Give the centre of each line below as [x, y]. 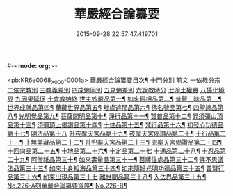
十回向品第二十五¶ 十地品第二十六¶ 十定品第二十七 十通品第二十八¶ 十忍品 [114, 151]
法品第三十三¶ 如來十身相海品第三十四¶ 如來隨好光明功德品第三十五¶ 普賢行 [116, 168]
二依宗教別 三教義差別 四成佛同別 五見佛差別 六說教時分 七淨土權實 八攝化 [113, 90]
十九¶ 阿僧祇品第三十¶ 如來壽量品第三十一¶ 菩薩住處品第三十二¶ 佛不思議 [118, 159]
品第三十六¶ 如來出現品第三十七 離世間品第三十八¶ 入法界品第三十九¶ [107, 177]
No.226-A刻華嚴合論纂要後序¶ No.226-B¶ [67, 186]
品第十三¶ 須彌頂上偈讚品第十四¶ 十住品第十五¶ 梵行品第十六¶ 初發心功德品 [115, 124]
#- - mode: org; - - [32, 65]
